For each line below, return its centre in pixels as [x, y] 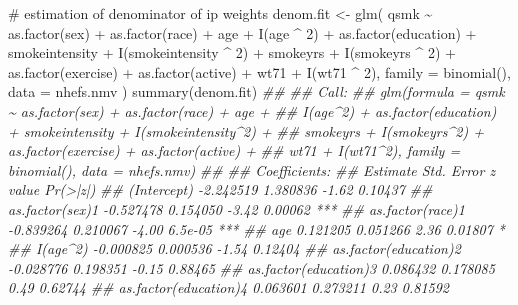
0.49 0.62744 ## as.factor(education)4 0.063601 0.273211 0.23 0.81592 [229, 287]
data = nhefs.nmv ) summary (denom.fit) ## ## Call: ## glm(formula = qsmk [256, 91]
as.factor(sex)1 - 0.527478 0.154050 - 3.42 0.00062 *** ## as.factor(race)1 [236, 208]
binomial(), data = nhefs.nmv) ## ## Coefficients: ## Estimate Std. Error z [252, 169]
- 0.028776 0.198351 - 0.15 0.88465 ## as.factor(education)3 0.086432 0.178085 [251, 267]
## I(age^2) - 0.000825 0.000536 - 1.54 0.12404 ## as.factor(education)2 [234, 248]
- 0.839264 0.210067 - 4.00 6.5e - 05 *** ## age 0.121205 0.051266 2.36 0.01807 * [257, 228]
